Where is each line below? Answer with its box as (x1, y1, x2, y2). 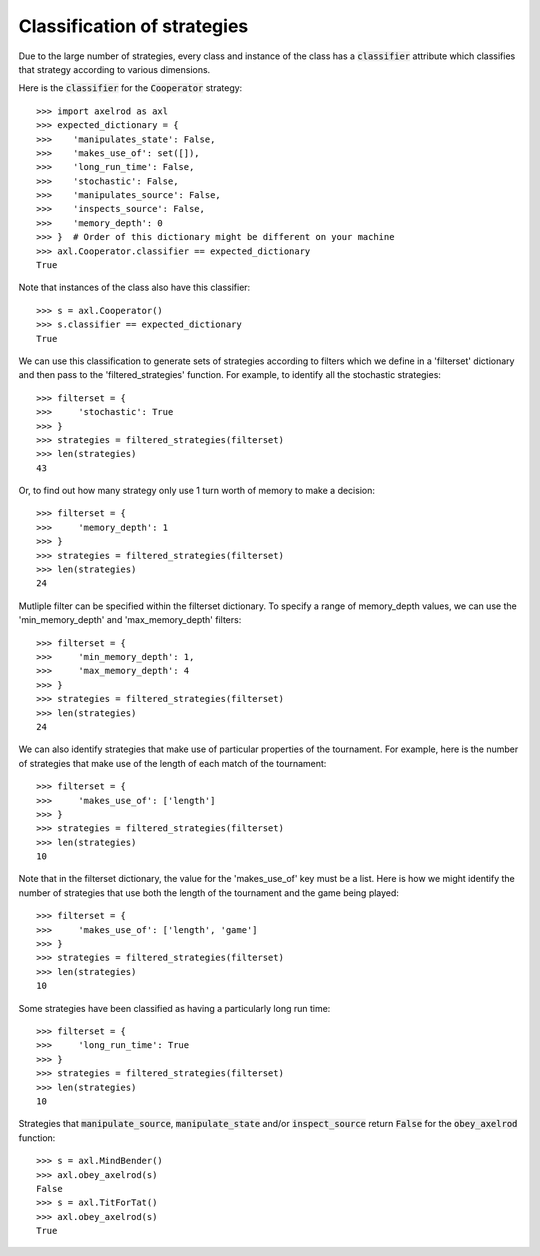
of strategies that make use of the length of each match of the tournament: (18, 757, 327, 769)
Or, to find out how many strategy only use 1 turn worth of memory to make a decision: (18, 485, 375, 497)
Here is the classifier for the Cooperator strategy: (18, 82, 243, 94)
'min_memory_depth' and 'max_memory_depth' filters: (18, 614, 242, 626)
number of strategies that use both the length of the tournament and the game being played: (18, 886, 400, 899)
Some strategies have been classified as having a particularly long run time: (18, 1002, 331, 1014)
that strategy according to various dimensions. (18, 63, 211, 75)
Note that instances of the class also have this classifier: (18, 281, 251, 294)
